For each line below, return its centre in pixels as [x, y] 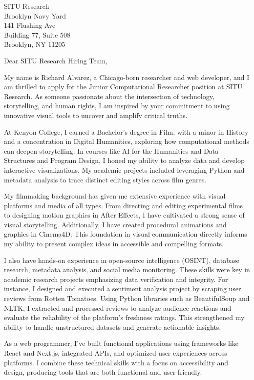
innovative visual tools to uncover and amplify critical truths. [96, 115]
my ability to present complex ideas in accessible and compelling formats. [114, 244]
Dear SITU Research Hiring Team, [56, 60]
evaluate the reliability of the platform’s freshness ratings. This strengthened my [124, 317]
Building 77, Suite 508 [37, 34]
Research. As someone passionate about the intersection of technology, [109, 96]
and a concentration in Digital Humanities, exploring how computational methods [127, 141]
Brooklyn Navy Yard [35, 15]
